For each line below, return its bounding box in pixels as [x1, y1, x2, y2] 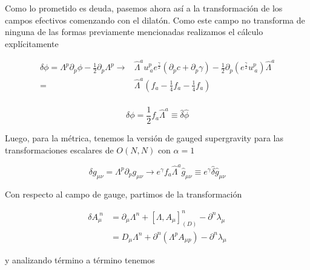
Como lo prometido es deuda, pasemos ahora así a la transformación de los [5, 2, 283, 14]
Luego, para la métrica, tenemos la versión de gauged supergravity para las [5, 131, 283, 144]
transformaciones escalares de [5, 143, 114, 156]
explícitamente [5, 37, 59, 50]
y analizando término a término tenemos [5, 253, 155, 266]
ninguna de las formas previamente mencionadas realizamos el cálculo [5, 25, 263, 38]
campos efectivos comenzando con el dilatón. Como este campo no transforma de [5, 13, 305, 26]
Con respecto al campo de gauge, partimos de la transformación [5, 187, 242, 200]
